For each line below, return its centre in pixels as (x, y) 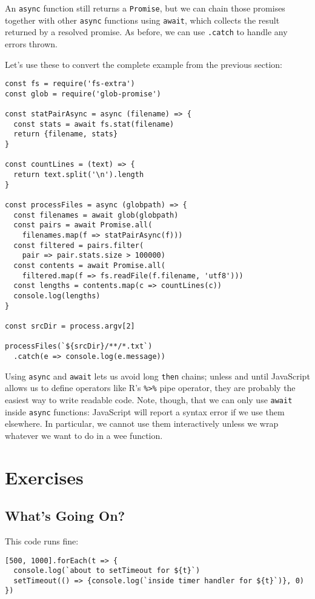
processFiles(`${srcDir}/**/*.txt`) (79, 346)
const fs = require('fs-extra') (70, 84)
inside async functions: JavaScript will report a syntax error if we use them (145, 411)
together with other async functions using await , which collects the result (142, 20)
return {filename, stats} (66, 134)
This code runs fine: (42, 540)
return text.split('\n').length (79, 175)
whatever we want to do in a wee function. (84, 435)
